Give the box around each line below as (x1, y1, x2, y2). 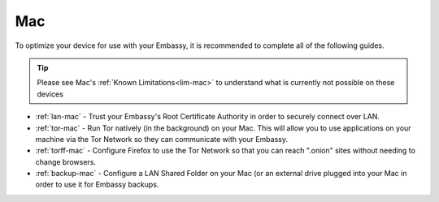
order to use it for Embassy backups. (35, 179, 159, 190)
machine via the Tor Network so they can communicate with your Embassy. (35, 134, 289, 144)
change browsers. (35, 157, 97, 166)
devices (37, 89, 64, 99)
